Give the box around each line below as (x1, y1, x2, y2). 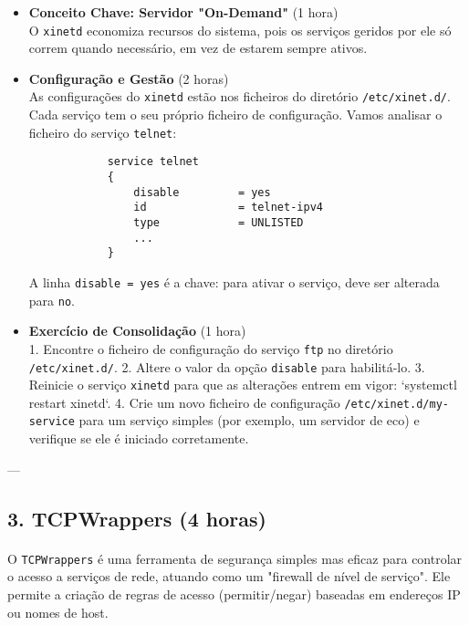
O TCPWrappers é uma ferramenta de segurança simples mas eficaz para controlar (7, 548, 463, 568)
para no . (28, 290, 75, 309)
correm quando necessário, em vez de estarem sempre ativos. (28, 38, 368, 57)
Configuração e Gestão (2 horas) (28, 68, 229, 88)
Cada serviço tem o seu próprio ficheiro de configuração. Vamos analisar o (28, 105, 443, 124)
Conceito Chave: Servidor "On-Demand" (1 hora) (28, 3, 339, 21)
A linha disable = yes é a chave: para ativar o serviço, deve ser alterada (28, 272, 440, 291)
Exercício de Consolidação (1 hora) (28, 321, 246, 340)
